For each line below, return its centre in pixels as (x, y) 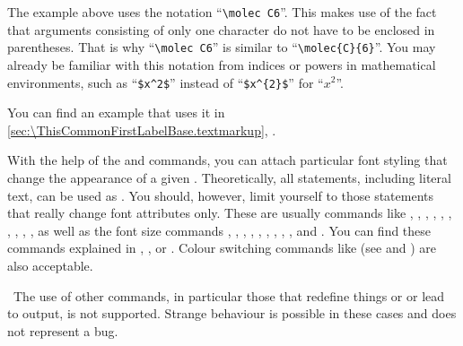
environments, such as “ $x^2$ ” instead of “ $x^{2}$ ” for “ (166, 82)
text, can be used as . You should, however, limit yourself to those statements (221, 195)
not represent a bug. (63, 330)
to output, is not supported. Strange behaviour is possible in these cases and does (232, 313)
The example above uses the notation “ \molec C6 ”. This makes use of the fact (222, 12)
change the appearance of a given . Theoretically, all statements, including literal (229, 177)
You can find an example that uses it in (116, 112)
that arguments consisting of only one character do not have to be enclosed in (221, 29)
